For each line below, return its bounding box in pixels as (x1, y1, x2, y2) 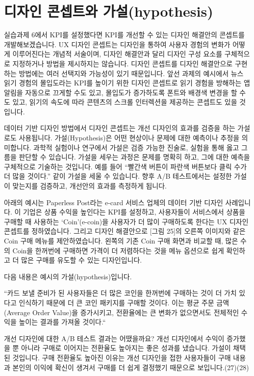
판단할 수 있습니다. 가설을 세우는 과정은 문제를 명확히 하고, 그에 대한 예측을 (19, 152, 250, 162)
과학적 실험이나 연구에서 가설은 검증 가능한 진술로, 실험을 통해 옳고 (33, 142, 239, 152)
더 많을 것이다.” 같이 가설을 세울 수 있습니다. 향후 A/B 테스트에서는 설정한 (4, 171, 232, 181)
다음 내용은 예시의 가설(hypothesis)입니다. (4, 271, 132, 281)
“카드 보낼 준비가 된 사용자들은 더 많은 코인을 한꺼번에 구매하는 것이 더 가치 (4, 288, 237, 298)
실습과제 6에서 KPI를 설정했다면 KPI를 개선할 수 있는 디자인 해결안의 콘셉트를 (4, 29, 245, 40)
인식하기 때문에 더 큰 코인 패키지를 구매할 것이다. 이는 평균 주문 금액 (19, 297, 229, 307)
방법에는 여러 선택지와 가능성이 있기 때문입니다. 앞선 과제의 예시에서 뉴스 (19, 68, 244, 78)
